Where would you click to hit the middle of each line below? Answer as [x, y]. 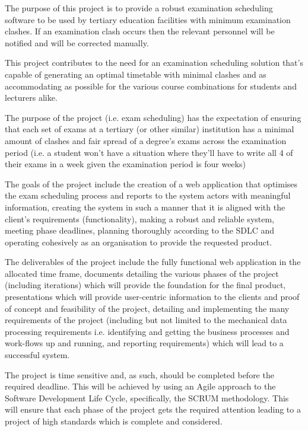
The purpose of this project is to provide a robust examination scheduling [139, 8]
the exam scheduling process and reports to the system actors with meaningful [148, 195]
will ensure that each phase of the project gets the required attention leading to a [153, 409]
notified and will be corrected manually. [77, 42]
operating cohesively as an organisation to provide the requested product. [139, 242]
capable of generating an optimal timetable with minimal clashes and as [136, 74]
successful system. [37, 355]
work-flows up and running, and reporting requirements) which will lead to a [144, 343]
